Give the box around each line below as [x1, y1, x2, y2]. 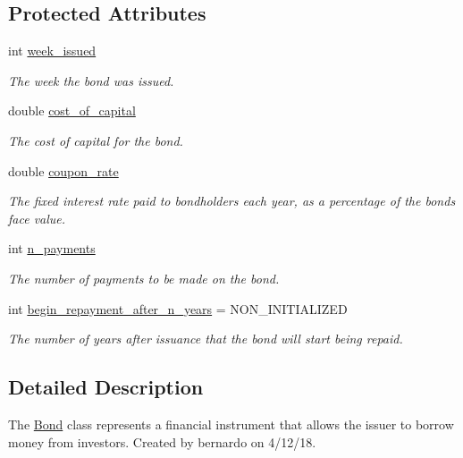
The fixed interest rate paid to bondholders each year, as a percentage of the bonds [8, 191, 456, 210]
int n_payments [8, 239, 96, 258]
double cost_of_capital [8, 101, 136, 120]
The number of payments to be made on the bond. [8, 268, 280, 287]
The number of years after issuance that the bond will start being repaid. [8, 329, 403, 348]
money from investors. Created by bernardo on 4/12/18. [8, 432, 316, 451]
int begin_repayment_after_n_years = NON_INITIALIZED [8, 299, 348, 318]
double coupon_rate [8, 161, 119, 180]
